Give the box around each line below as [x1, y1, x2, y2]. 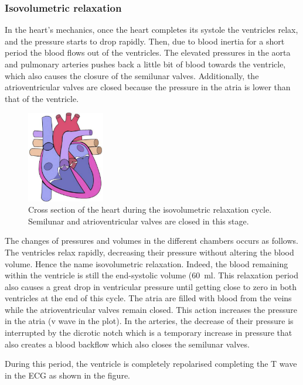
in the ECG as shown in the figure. [5, 369, 130, 381]
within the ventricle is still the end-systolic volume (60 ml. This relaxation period [5, 269, 299, 281]
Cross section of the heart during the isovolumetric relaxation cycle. [28, 203, 272, 216]
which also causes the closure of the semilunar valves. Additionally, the [5, 69, 259, 81]
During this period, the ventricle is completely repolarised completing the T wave [5, 357, 297, 370]
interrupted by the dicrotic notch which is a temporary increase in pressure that [5, 326, 292, 339]
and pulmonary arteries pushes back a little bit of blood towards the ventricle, [5, 58, 286, 70]
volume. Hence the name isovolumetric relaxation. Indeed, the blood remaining [5, 257, 288, 270]
